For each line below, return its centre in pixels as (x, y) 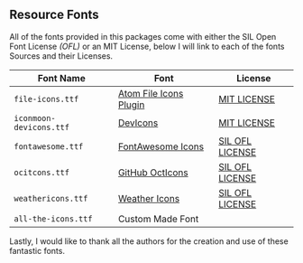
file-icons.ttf (46, 99)
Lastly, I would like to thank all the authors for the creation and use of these (149, 241)
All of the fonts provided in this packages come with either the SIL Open (143, 36)
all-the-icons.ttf (53, 219)
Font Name (61, 78)
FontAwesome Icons (161, 146)
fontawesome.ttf (49, 146)
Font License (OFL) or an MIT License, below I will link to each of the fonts (147, 46)
